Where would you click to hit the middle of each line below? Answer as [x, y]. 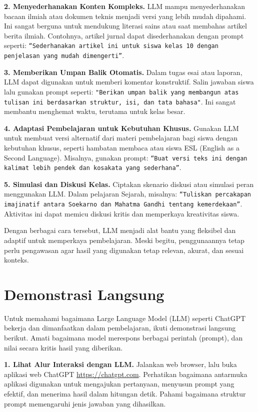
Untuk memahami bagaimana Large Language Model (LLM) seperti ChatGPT [125, 318]
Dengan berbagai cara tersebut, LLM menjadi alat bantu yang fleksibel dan [120, 230]
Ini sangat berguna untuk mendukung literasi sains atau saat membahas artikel [125, 26]
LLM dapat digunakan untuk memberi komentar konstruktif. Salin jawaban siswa [129, 82]
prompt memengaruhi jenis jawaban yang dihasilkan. [85, 403]
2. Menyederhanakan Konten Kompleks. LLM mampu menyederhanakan [124, 6]
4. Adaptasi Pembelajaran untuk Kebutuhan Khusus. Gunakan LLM [121, 128]
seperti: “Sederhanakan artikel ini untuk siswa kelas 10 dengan [111, 45]
